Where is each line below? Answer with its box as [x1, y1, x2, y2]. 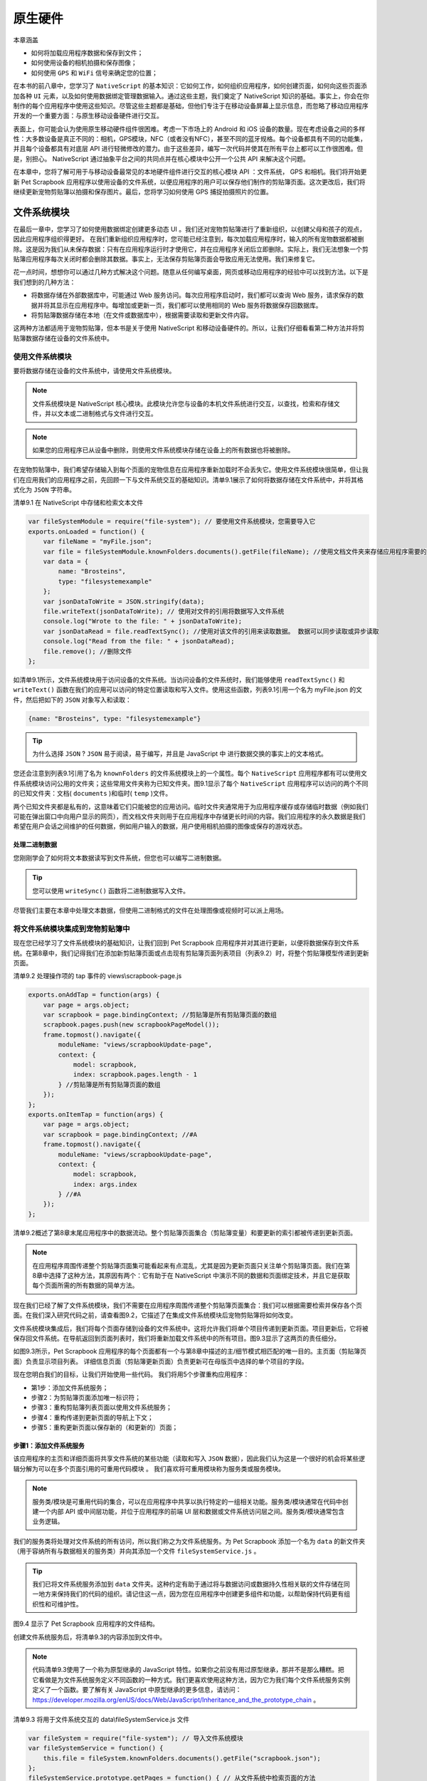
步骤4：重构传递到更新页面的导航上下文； [31, 1413, 154, 1421]
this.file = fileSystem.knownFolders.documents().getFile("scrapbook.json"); [43, 1754, 322, 1762]
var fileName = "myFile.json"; [43, 538, 152, 546]
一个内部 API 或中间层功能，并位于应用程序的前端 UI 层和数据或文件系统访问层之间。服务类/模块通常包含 [38, 1507, 345, 1516]
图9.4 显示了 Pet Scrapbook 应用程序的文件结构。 [13, 1619, 159, 1628]
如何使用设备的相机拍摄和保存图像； [31, 58, 137, 67]
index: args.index [73, 1180, 138, 1188]
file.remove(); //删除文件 [43, 647, 132, 655]
